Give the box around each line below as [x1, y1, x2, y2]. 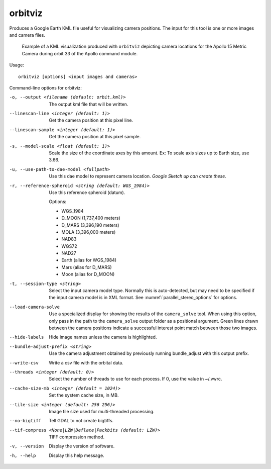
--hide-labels [9, 334, 44, 340]
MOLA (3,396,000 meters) [61, 229, 116, 235]
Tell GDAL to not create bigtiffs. [49, 418, 114, 424]
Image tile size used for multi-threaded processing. [49, 408, 155, 414]
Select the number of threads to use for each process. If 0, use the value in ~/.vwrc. [49, 376, 222, 382]
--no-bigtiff [9, 418, 42, 424]
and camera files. [9, 32, 45, 38]
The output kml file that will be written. [49, 101, 128, 107]
